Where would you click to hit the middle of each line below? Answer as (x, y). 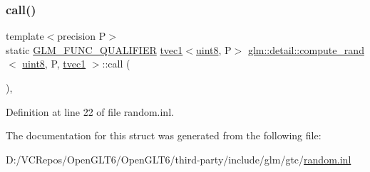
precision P (82, 36)
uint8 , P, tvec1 (54, 64)
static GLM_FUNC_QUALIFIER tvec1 (94, 49)
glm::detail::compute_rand (306, 49)
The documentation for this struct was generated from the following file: (164, 135)
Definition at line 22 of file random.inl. (90, 111)
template (25, 36)
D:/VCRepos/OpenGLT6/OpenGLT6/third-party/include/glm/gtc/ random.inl (179, 159)
